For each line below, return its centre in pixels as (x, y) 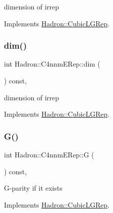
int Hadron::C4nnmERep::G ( (49, 154)
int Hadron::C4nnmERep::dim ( (52, 64)
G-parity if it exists (33, 188)
